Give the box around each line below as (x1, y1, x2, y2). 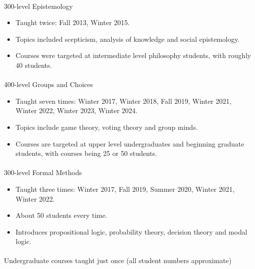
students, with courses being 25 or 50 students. (15, 148, 157, 158)
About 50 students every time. (15, 210, 107, 220)
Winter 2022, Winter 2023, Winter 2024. (15, 105, 138, 116)
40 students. (15, 60, 52, 70)
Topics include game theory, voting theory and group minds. (15, 121, 198, 132)
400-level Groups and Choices (4, 79, 93, 90)
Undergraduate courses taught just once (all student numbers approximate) (4, 255, 232, 266)
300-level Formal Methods (4, 167, 82, 178)
